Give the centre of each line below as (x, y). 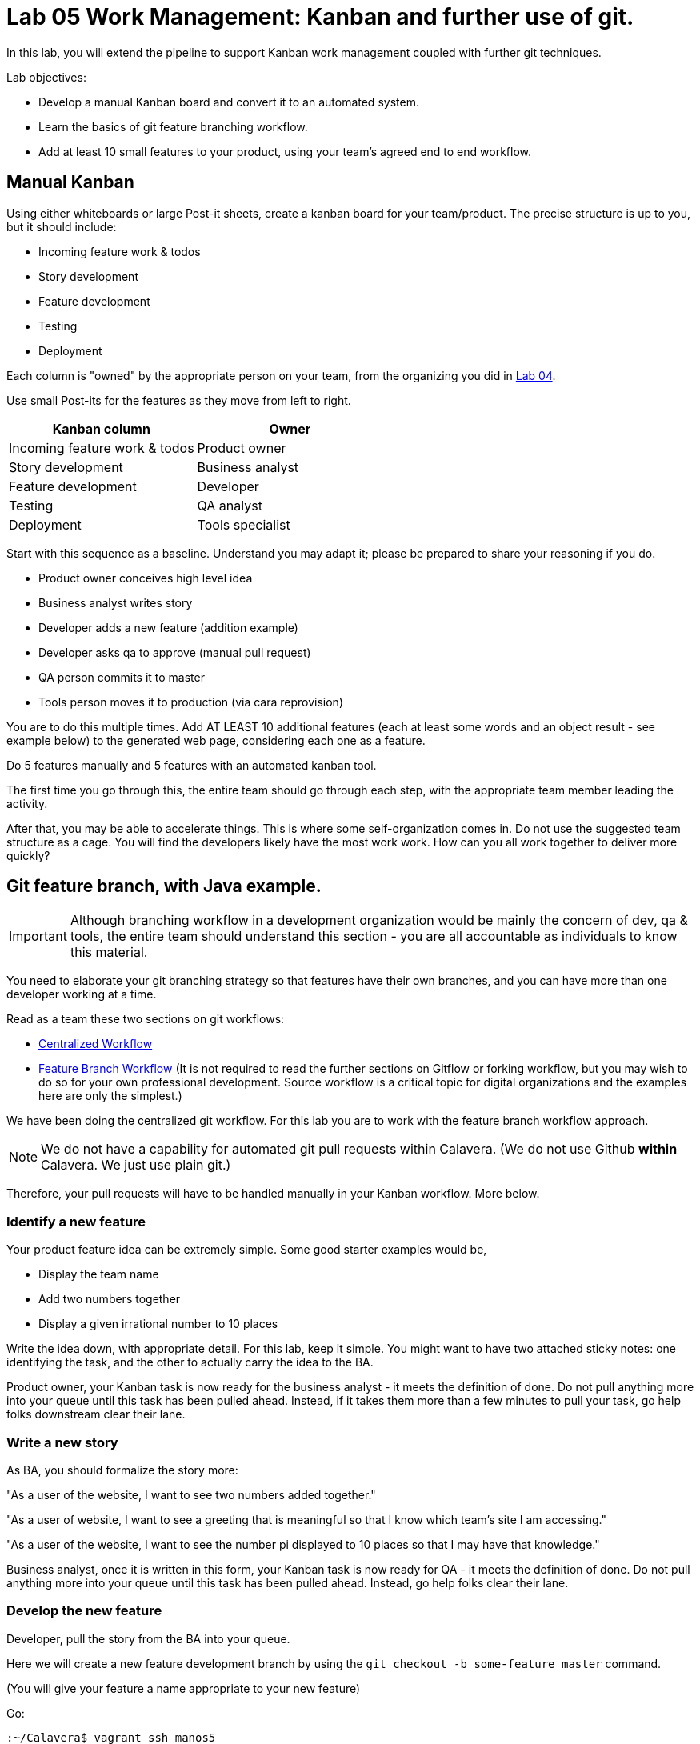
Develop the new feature (84, 1611)
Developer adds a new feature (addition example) (168, 627)
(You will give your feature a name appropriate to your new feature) (184, 1688)
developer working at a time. (82, 994)
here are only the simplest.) (110, 1096)
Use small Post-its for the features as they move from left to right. (179, 400)
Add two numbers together (110, 1299)
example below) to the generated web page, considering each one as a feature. (216, 740)
